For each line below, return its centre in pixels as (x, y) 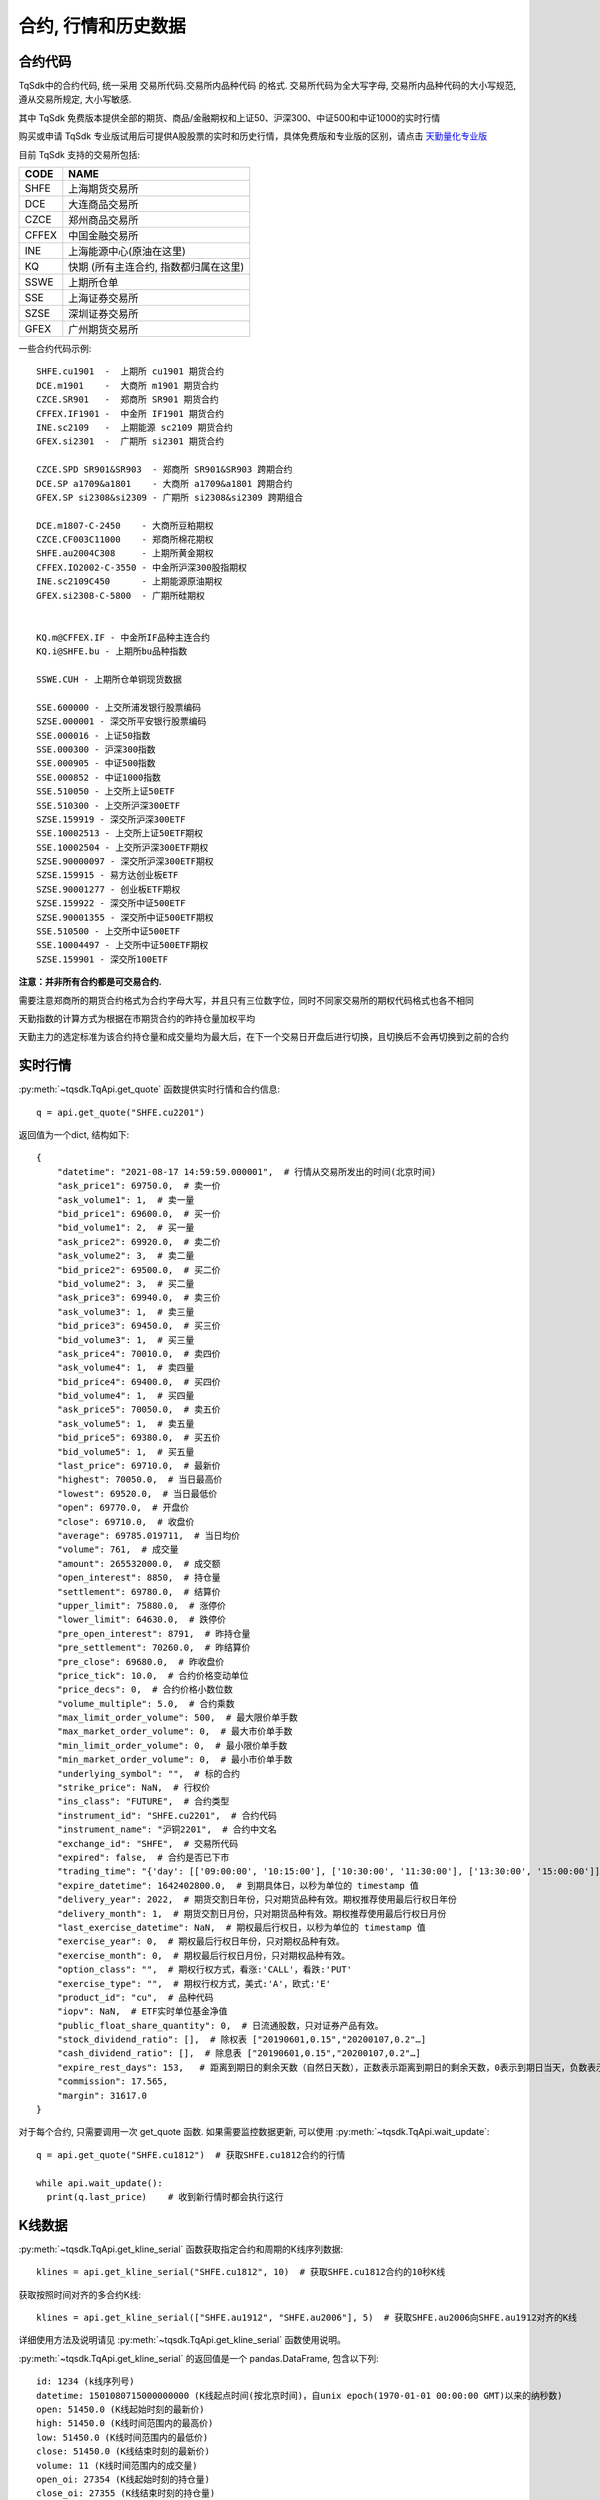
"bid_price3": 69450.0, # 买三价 (138, 1326)
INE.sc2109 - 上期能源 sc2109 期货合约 (135, 427)
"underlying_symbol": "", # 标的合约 (148, 1773)
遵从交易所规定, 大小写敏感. (75, 99)
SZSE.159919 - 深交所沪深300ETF (111, 819)
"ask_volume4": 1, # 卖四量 (125, 1368)
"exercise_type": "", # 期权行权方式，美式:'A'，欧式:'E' (194, 1983)
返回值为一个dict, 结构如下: (74, 1135)
